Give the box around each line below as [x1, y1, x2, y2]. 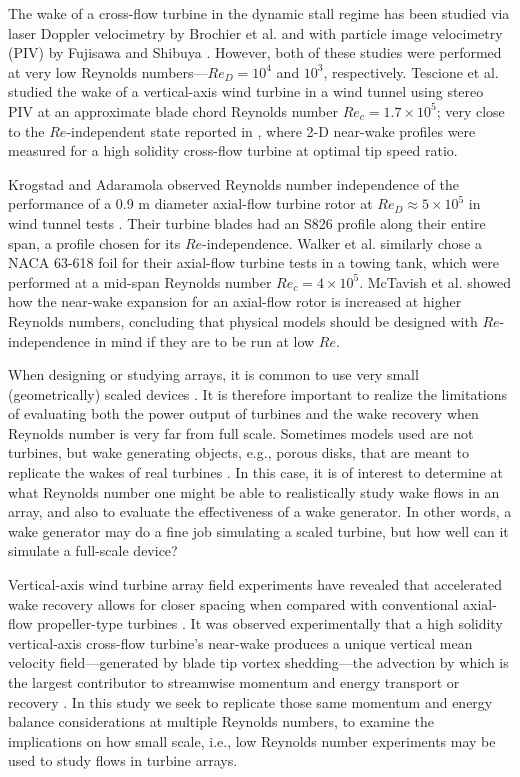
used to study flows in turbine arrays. [8, 750, 238, 771]
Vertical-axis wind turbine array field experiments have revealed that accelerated [8, 574, 502, 595]
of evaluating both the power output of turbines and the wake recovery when [8, 403, 479, 424]
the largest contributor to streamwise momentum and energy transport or [8, 672, 460, 692]
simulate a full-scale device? [8, 540, 178, 561]
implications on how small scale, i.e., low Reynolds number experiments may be [8, 730, 496, 751]
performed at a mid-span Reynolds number [8, 271, 272, 292]
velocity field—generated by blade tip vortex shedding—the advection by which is [8, 652, 509, 673]
